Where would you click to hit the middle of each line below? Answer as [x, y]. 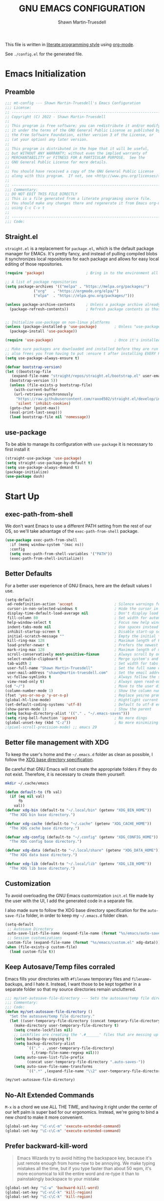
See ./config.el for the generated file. [44, 54]
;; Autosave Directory [30, 929]
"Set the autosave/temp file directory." [52, 1017]
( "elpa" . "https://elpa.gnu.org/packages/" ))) [84, 295]
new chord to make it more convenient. [44, 1117]
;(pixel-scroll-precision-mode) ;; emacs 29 [51, 727]
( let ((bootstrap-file [28, 371]
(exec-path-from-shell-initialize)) [47, 558]
